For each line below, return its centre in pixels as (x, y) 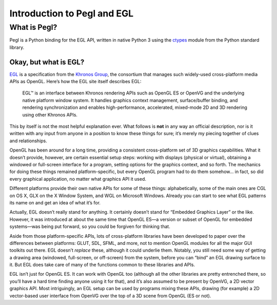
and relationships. (28, 141)
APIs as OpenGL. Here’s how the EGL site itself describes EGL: (75, 82)
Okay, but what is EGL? (47, 62)
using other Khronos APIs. (50, 115)
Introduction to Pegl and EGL (72, 13)
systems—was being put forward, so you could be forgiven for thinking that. (90, 226)
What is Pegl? (33, 27)
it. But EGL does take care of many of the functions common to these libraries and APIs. (102, 265)
